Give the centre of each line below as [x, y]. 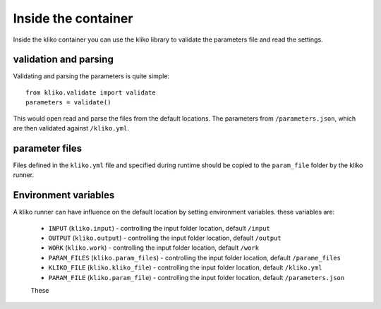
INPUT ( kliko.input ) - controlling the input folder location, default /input [159, 228]
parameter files [48, 148]
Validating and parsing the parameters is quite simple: [91, 76]
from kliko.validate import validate [91, 92]
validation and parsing [64, 60]
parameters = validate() [68, 103]
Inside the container [73, 18]
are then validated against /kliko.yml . [71, 128]
